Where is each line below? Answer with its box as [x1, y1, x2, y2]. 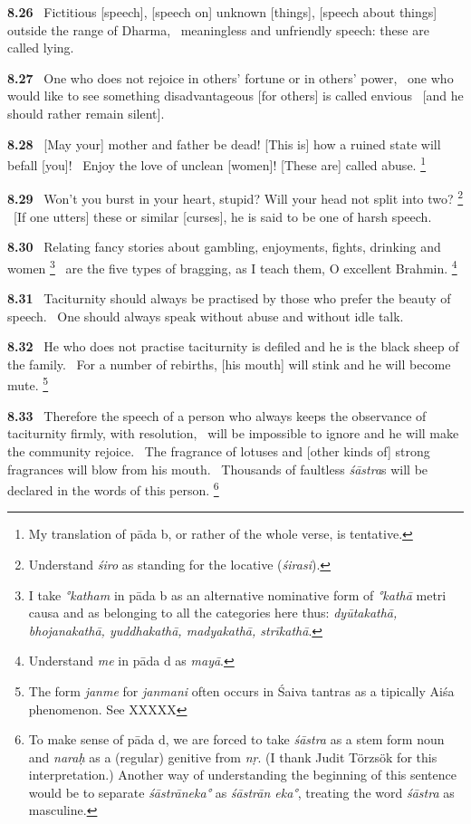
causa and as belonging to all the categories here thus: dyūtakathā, [28, 603, 398, 622]
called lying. [7, 38, 74, 57]
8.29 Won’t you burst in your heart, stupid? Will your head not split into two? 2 [7, 187, 464, 208]
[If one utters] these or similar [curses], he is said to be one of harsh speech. [13, 206, 432, 225]
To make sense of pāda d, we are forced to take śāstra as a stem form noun [28, 730, 445, 749]
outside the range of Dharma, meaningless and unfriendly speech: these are [7, 20, 429, 39]
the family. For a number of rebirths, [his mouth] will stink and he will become [7, 354, 451, 373]
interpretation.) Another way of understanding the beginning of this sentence [28, 765, 457, 784]
